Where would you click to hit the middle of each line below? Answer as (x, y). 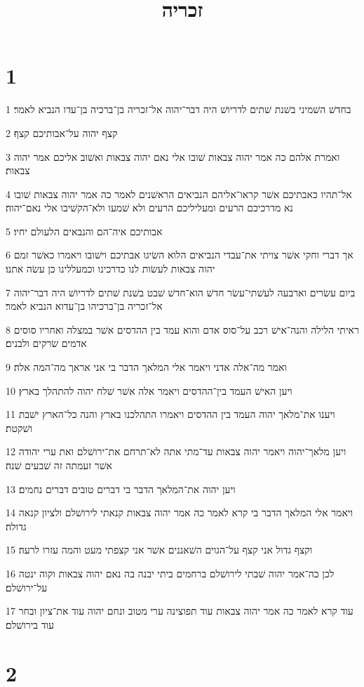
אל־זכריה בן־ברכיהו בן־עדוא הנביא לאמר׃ (84, 306)
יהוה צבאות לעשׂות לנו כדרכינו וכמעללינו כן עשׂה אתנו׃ (110, 269)
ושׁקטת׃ (19, 427)
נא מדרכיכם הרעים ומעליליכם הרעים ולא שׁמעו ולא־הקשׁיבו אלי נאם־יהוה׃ (149, 208)
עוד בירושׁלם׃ (30, 624)
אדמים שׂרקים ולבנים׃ (46, 343)
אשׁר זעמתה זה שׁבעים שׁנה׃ (59, 465)
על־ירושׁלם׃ (27, 587)
